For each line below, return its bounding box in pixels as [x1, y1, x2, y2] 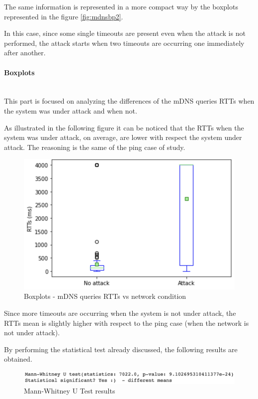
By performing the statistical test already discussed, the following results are [4, 344, 238, 354]
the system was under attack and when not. [4, 105, 137, 116]
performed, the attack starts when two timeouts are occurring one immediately [4, 37, 245, 48]
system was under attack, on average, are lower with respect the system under [4, 132, 242, 142]
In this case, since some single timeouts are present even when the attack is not [4, 28, 246, 38]
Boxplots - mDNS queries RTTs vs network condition [24, 291, 186, 301]
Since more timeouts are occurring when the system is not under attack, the [4, 308, 236, 318]
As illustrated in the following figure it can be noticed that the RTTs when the [4, 122, 244, 133]
